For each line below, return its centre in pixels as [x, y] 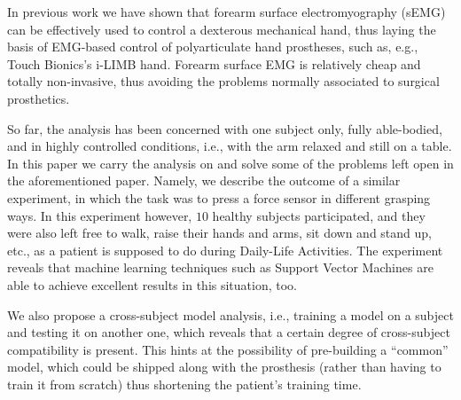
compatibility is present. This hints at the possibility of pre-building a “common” [228, 349]
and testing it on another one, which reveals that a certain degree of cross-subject [229, 332]
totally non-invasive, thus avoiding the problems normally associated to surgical [223, 81]
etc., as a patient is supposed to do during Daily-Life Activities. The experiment [225, 250]
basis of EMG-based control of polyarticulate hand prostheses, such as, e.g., [213, 47]
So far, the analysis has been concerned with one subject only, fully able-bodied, [225, 128]
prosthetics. [39, 98]
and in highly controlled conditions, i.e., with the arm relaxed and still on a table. [230, 146]
